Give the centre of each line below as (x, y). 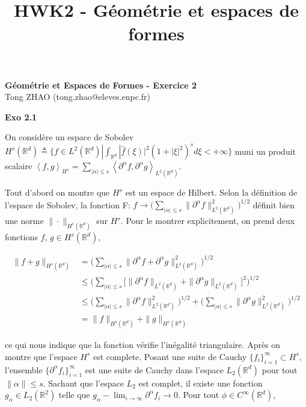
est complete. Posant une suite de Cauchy (170, 356)
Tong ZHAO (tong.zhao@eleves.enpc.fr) (78, 97)
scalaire (19, 166)
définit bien (274, 204)
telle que (74, 395)
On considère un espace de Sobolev (69, 137)
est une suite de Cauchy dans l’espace (154, 369)
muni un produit (265, 151)
